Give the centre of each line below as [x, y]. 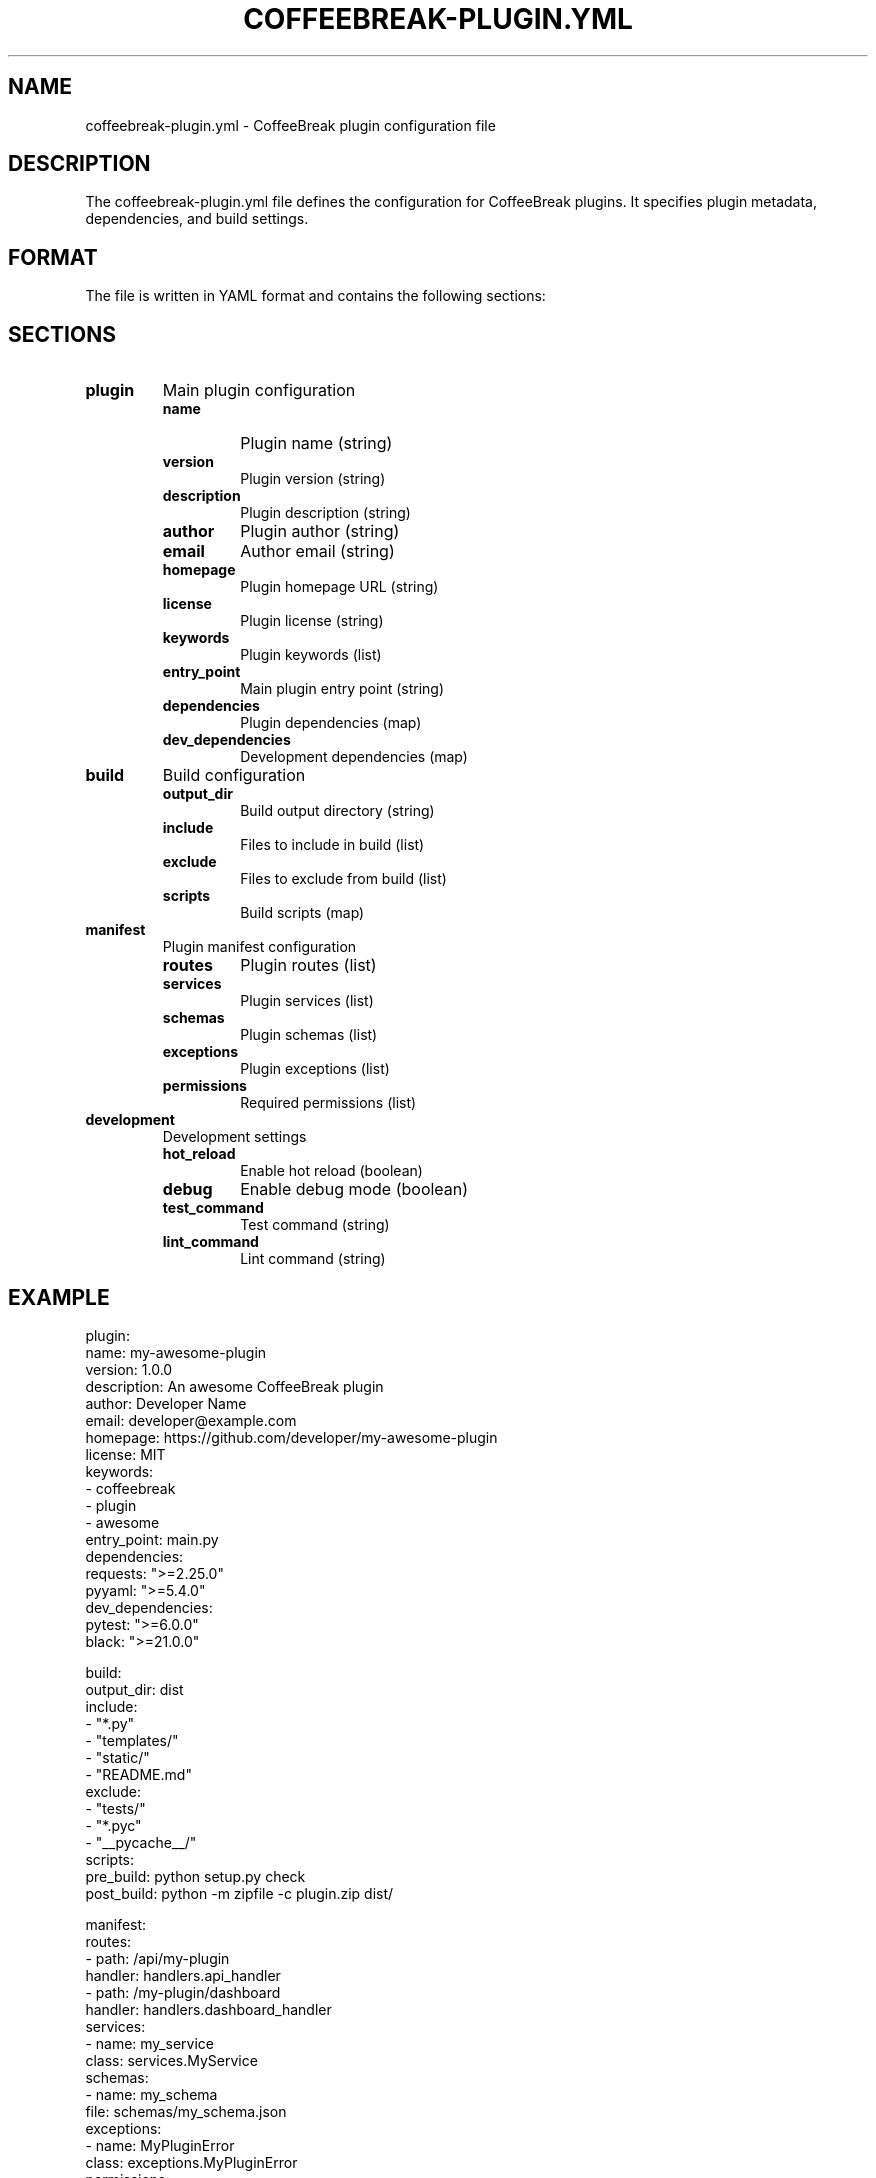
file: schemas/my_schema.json [186, 2111]
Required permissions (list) [328, 1103]
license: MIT [125, 1454]
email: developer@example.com [191, 1420]
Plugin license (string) [312, 621]
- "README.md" [138, 1774]
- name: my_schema [151, 2094]
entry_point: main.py [152, 1539]
